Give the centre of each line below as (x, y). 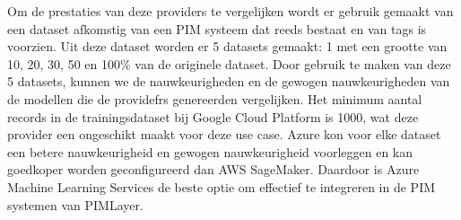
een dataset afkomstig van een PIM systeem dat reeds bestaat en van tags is (217, 28)
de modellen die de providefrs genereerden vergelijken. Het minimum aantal (215, 98)
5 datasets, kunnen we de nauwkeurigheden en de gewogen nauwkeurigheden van (229, 81)
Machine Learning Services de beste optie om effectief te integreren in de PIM (222, 186)
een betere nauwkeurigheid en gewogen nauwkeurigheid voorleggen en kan (210, 151)
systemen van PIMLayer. (75, 204)
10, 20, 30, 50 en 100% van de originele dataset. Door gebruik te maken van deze (229, 63)
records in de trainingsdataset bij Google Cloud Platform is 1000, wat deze (213, 116)
